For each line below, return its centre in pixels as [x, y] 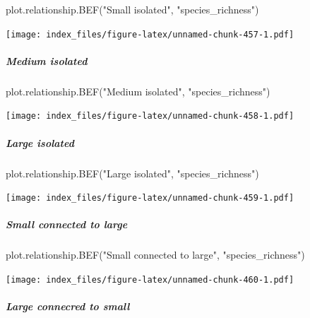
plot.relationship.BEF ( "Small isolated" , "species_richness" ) [132, 9]
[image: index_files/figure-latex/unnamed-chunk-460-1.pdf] [150, 280]
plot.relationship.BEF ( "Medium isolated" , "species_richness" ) [138, 91]
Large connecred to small [68, 306]
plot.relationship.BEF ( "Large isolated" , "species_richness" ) [132, 173]
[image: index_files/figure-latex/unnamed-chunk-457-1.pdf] [150, 34]
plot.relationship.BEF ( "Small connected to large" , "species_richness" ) [155, 255]
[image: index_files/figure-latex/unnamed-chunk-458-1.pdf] [150, 116]
